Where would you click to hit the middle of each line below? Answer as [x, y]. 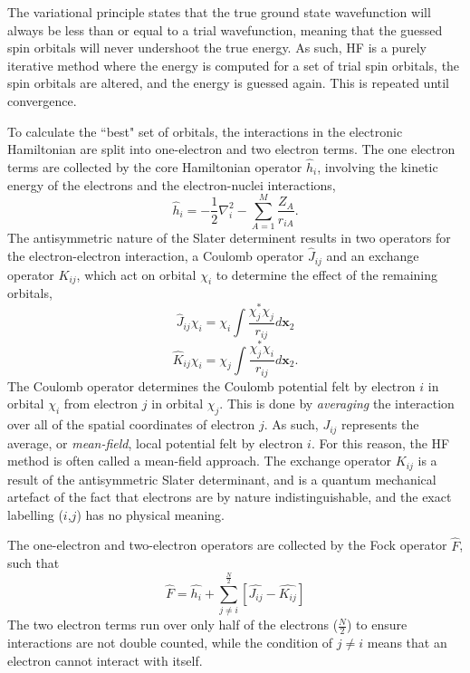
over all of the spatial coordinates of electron [131, 424]
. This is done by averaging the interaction [337, 404]
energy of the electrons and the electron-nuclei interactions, [172, 184]
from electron [101, 404]
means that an [407, 642]
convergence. [42, 100]
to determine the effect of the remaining [327, 274]
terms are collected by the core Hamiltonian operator [155, 166]
